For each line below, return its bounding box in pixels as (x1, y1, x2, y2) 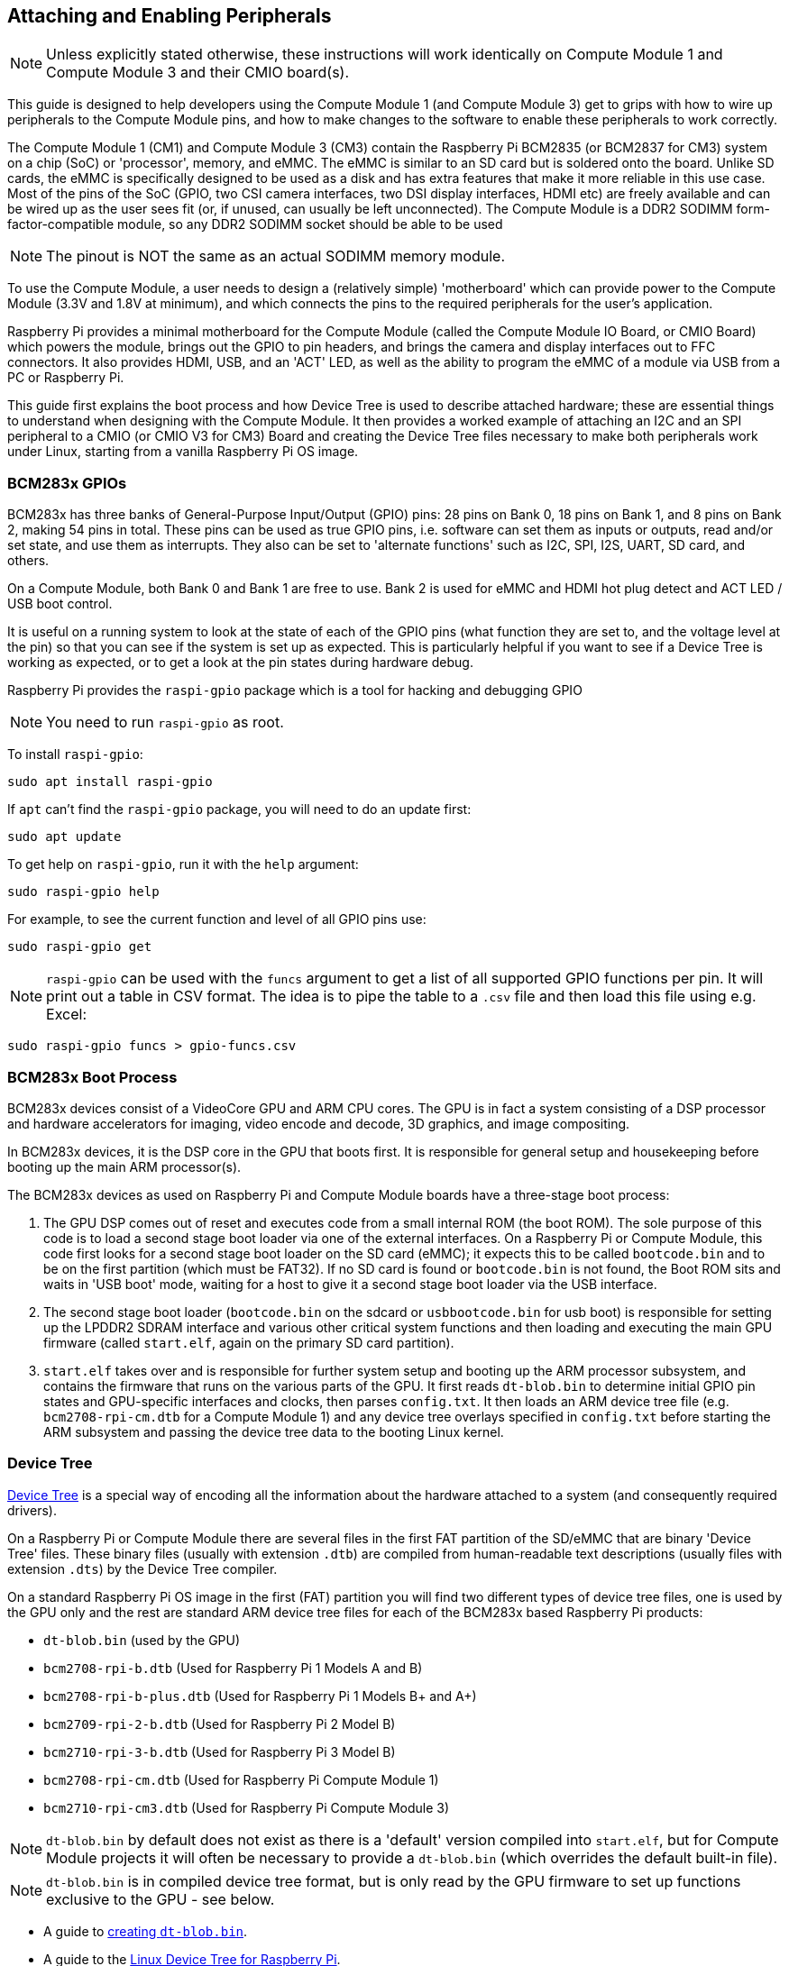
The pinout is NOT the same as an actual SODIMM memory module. (46, 247, 506, 266)
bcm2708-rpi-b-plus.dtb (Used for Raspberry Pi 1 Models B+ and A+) (43, 1687, 477, 1704)
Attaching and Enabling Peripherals (7, 5, 332, 27)
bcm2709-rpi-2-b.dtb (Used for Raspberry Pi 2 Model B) (43, 1715, 396, 1732)
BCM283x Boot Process (7, 1067, 178, 1086)
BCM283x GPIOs (7, 473, 127, 492)
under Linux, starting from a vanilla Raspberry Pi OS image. (7, 443, 359, 460)
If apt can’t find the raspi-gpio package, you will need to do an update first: (7, 801, 472, 818)
